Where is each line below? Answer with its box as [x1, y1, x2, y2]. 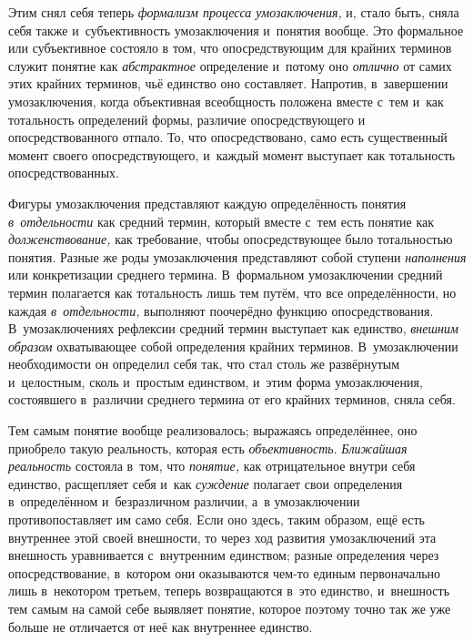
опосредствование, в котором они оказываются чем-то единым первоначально [8, 563, 441, 582]
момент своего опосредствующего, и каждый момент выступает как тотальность [8, 145, 456, 164]
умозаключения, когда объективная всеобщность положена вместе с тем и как [8, 91, 444, 110]
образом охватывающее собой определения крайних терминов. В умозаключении [8, 336, 458, 355]
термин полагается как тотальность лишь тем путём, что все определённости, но [8, 282, 457, 301]
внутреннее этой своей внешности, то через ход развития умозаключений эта [8, 527, 437, 546]
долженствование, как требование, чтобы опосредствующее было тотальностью [8, 229, 453, 249]
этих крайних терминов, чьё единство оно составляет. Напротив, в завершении [8, 74, 448, 93]
